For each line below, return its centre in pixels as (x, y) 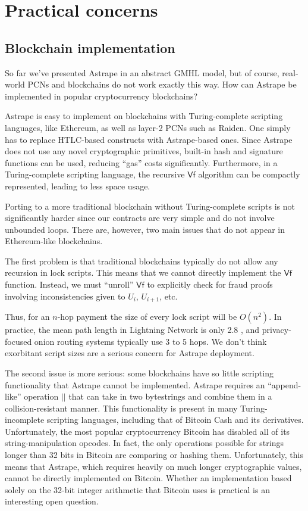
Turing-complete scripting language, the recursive (95, 174)
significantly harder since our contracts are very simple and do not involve (140, 218)
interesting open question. (52, 501)
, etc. (169, 296)
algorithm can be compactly (249, 174)
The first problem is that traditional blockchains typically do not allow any (142, 261)
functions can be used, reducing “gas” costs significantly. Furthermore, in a (141, 162)
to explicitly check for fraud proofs (210, 284)
